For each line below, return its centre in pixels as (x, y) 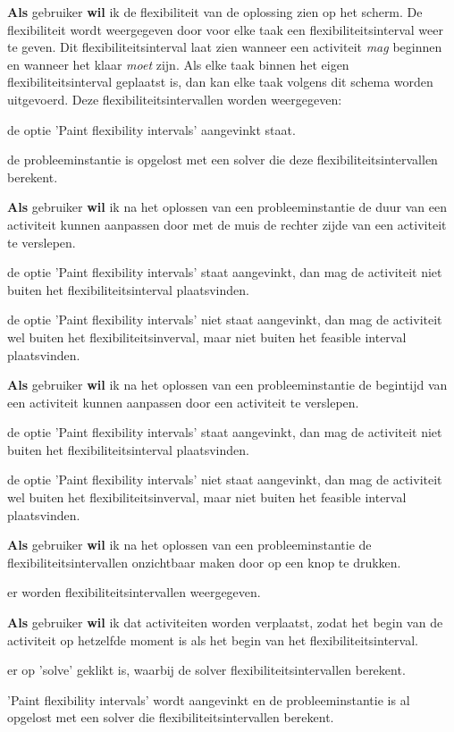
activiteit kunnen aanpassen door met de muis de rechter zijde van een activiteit (227, 224)
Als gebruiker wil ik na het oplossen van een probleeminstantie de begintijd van (227, 385)
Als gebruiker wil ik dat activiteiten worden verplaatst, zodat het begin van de (225, 623)
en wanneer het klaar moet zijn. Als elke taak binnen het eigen (178, 64)
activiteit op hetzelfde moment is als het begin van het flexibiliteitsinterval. (213, 639)
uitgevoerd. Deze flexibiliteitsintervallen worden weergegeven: (175, 99)
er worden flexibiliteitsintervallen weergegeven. (134, 592)
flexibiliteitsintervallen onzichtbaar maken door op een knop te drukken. (204, 562)
